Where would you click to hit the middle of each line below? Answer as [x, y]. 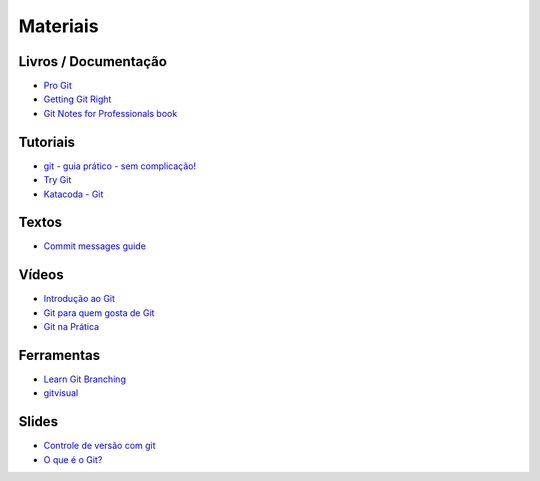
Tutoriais [46, 141]
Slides [38, 421]
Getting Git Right [77, 99]
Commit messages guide [95, 246]
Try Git [57, 180]
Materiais [58, 26]
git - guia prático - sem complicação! [120, 166]
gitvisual [61, 393]
